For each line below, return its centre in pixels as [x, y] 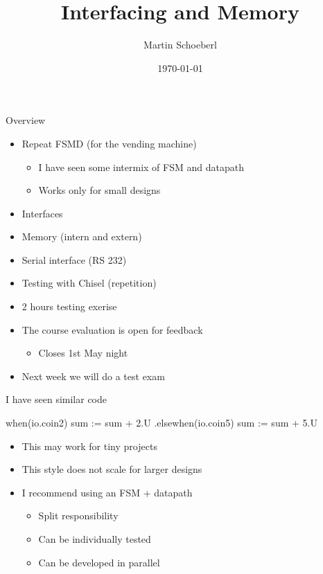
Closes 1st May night [83, 353]
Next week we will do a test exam [93, 376]
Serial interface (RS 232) [74, 259]
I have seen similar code [56, 399]
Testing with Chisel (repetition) [89, 283]
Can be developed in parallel [99, 562]
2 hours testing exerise [69, 306]
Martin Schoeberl [180, 45]
